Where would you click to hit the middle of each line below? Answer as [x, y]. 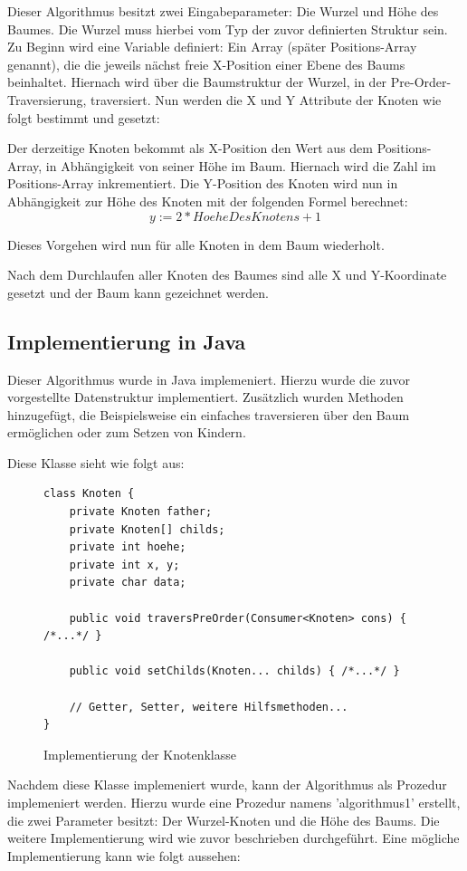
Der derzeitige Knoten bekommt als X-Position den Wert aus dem [190, 148]
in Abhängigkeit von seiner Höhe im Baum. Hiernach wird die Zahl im [241, 165]
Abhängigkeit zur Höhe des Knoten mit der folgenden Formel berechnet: [208, 201]
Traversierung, [47, 99]
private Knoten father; [141, 512]
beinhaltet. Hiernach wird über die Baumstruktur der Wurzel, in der [197, 82]
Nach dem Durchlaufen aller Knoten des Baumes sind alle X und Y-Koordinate [227, 275]
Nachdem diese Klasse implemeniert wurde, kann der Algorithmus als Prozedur [227, 785]
